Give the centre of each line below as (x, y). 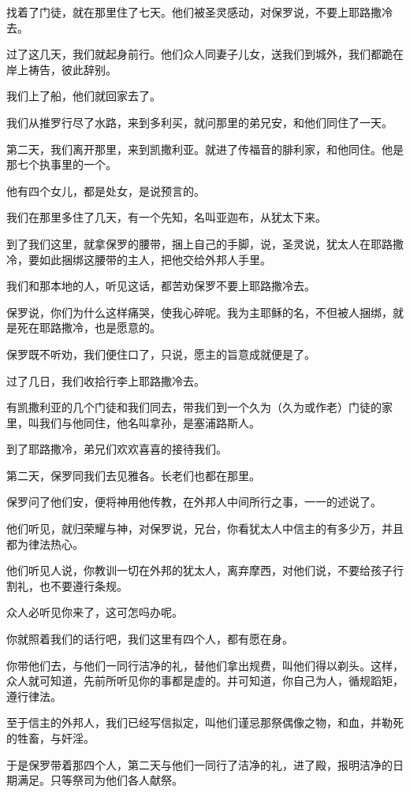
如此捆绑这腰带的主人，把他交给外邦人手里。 (155, 259)
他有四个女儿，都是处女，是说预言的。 (106, 190)
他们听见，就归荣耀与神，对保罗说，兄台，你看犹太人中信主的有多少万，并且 (205, 529)
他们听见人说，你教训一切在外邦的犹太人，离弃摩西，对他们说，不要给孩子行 (205, 570)
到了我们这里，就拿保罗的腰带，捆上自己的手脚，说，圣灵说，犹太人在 (188, 243)
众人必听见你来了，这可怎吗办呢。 (95, 612)
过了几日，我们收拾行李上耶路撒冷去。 (106, 380)
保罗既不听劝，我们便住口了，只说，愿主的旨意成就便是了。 (161, 354)
